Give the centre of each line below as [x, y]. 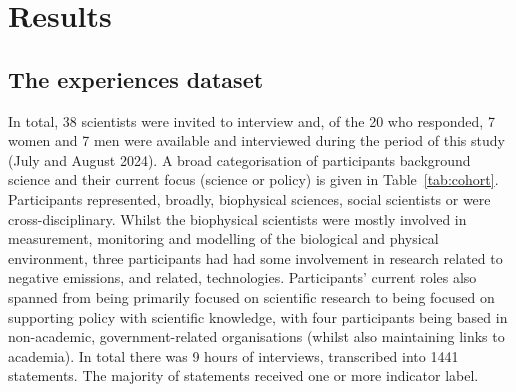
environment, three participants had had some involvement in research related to [255, 257]
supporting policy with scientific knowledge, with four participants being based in [258, 316]
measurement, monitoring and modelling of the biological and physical [223, 238]
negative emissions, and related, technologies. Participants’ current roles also [242, 277]
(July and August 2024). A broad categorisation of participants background [239, 159]
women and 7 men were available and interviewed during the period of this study [256, 140]
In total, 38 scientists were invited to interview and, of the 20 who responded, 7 [251, 120]
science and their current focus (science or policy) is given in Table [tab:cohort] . [253, 179]
